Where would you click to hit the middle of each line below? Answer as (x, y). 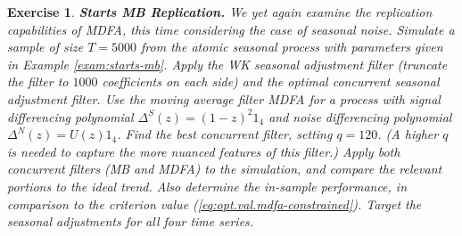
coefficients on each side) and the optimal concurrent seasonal (271, 81)
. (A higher (408, 134)
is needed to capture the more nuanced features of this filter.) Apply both (204, 151)
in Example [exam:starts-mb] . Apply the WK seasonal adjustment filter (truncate (227, 64)
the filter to (38, 81)
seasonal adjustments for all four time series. (131, 221)
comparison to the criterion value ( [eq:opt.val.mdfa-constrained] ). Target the (214, 203)
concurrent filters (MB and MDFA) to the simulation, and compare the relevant (225, 169)
